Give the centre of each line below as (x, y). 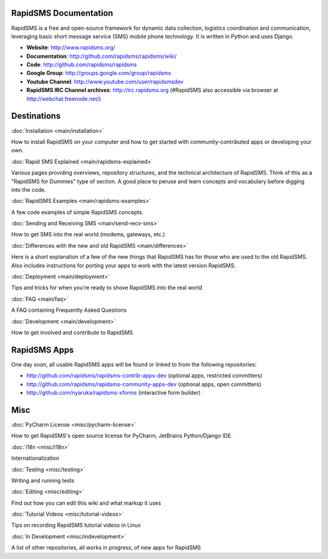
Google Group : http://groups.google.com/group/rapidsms (99, 73)
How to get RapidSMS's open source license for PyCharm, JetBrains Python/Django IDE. (122, 436)
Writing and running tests (43, 480)
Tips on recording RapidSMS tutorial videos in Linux (76, 525)
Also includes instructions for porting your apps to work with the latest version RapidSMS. (124, 265)
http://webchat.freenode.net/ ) (64, 99)
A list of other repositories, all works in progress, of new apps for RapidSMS (106, 547)
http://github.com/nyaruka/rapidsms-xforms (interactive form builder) (114, 393)
